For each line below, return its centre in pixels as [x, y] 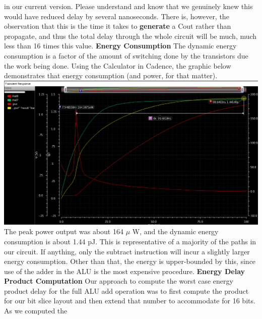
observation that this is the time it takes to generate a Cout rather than [118, 26]
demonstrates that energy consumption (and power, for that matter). [111, 75]
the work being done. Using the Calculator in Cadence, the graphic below [118, 65]
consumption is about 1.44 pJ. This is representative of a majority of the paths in [130, 241]
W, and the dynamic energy [175, 231]
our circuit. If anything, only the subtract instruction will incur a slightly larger [127, 251]
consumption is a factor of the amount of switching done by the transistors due [126, 55]
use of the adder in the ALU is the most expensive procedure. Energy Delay [125, 271]
